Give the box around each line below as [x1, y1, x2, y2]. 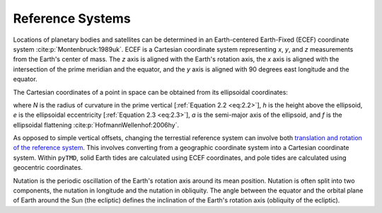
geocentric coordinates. [13, 163, 83, 172]
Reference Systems [13, 11, 131, 26]
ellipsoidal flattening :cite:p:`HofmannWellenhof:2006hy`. [13, 120, 180, 129]
